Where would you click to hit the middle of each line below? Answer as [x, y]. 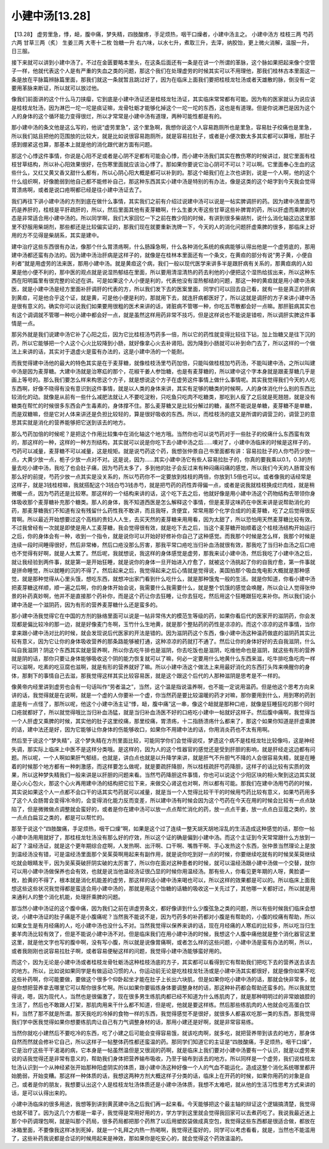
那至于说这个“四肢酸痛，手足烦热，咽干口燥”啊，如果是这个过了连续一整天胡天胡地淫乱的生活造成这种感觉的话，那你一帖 [163, 829]
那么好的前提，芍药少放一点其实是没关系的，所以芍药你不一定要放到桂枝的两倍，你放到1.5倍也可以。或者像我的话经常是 [161, 477]
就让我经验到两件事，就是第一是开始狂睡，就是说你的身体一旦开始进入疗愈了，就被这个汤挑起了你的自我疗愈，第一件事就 [163, 562]
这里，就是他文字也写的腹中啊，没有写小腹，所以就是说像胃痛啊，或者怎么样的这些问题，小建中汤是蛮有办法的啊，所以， [163, 942]
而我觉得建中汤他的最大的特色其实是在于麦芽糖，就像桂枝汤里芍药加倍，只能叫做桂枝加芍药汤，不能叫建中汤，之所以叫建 [163, 362]
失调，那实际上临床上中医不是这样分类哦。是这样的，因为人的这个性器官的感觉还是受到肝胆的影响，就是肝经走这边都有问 [163, 749]
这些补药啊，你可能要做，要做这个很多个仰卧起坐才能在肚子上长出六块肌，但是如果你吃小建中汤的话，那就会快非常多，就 [163, 979]
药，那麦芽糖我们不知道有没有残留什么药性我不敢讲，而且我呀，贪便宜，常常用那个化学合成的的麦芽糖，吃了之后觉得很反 [163, 511]
